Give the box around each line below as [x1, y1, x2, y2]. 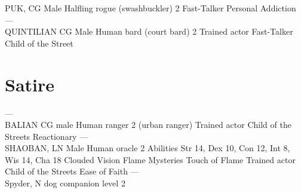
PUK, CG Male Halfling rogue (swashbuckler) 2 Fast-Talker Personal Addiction [5, 2, 296, 14]
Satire [5, 72, 55, 96]
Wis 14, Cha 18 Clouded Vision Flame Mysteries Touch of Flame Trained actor [5, 153, 296, 166]
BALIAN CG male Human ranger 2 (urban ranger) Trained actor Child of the [5, 118, 291, 131]
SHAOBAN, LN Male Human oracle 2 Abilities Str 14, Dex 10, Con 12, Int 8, [5, 142, 290, 154]
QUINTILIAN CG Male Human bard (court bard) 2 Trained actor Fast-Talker [5, 25, 293, 38]
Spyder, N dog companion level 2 [5, 177, 125, 189]
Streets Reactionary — [5, 130, 88, 142]
